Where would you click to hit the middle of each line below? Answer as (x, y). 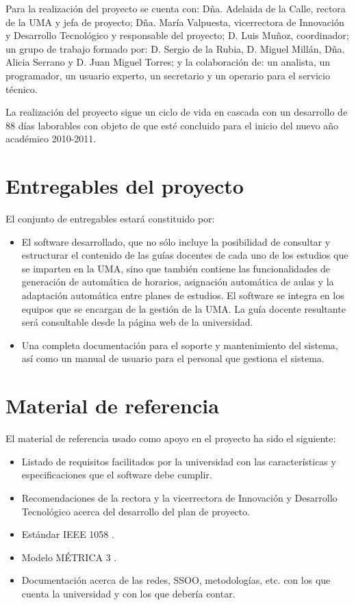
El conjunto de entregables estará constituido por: (110, 219)
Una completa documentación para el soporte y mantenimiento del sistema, (180, 345)
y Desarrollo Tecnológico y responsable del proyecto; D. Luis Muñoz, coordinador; (177, 35)
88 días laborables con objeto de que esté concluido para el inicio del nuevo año (172, 125)
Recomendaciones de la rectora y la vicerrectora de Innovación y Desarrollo (179, 497)
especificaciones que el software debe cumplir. (117, 475)
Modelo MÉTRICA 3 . (69, 557)
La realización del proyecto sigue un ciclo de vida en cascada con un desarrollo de (177, 112)
